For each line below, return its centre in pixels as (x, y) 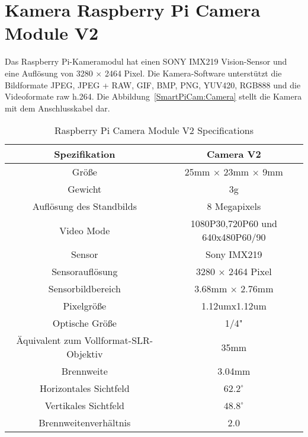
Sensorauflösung (85, 272)
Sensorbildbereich (84, 289)
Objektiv (85, 354)
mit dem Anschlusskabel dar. (57, 108)
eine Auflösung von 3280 (49, 73)
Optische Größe (84, 323)
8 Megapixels (234, 206)
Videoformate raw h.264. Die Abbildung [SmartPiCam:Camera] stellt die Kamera (153, 96)
